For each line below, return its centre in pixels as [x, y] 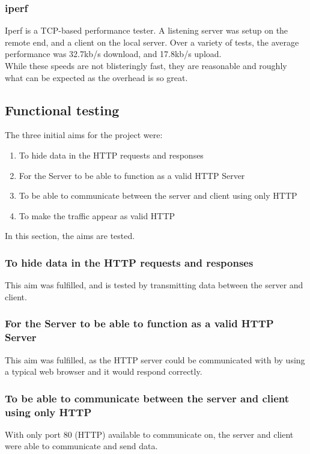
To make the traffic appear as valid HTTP [97, 215]
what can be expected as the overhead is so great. [96, 77]
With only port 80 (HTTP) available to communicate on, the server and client [149, 434]
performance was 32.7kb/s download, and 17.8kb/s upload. [113, 54]
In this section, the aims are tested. [70, 236]
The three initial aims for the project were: [84, 135]
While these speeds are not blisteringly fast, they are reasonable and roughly [146, 65]
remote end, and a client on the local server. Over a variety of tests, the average [152, 42]
